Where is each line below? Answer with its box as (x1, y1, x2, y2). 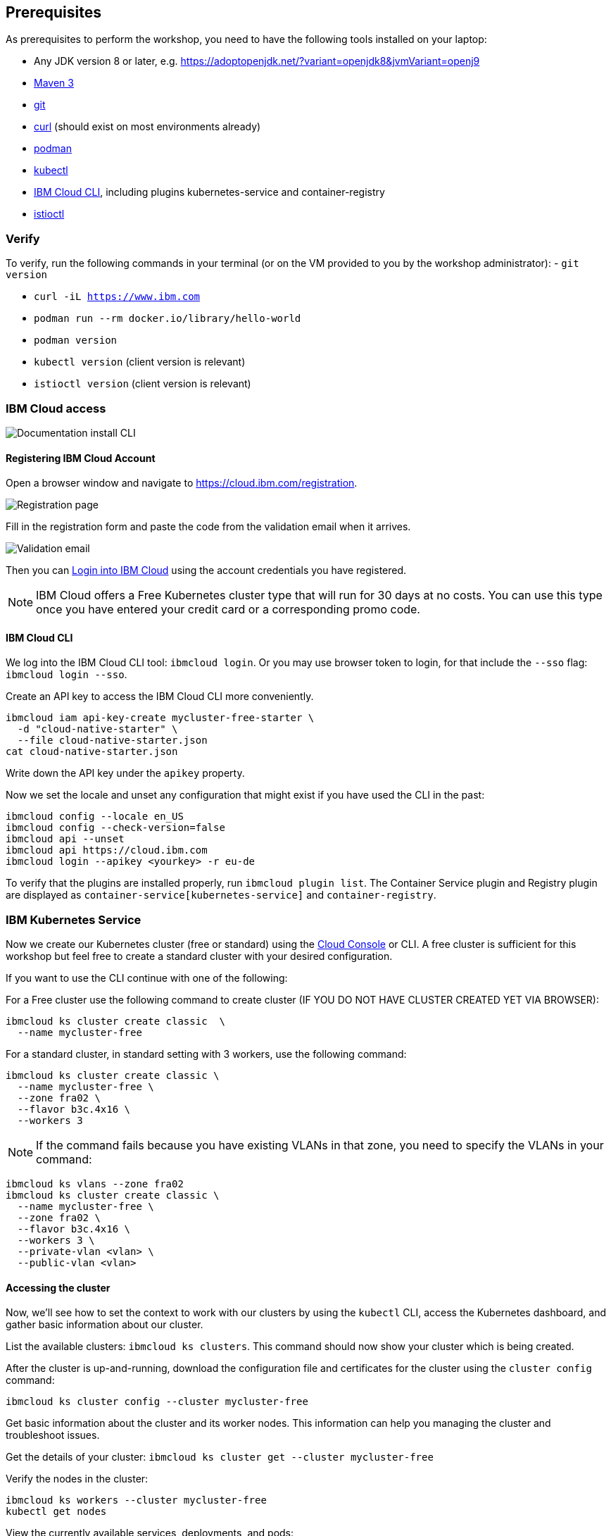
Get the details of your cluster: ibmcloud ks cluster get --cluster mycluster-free (6, 1451, 434, 1463)
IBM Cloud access (6, 401, 106, 416)
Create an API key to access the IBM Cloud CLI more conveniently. (6, 690, 314, 703)
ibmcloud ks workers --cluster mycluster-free (6, 1494, 267, 1506)
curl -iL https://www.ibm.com (34, 291, 201, 303)
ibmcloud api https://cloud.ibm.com (6, 844, 208, 856)
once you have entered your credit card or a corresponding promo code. (36, 602, 420, 617)
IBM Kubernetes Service (6, 912, 141, 927)
